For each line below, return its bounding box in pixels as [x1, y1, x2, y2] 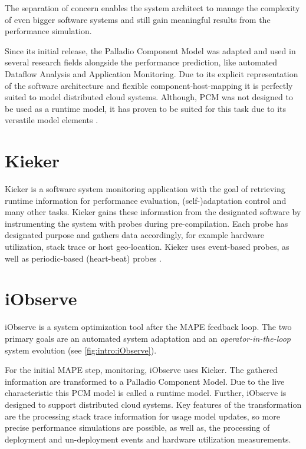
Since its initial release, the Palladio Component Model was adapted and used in [5, 44, 296, 57]
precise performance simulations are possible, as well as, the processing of [5, 421, 270, 434]
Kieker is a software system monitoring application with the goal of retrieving [5, 183, 285, 195]
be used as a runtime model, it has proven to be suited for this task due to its [5, 102, 287, 114]
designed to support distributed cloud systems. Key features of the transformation [5, 398, 302, 410]
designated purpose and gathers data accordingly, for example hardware [5, 229, 264, 241]
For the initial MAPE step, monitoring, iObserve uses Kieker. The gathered [5, 364, 278, 376]
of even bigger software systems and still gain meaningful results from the [5, 13, 271, 25]
